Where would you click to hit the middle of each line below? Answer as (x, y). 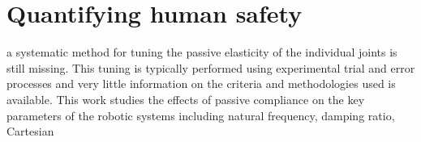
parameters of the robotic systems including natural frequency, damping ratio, (201, 115)
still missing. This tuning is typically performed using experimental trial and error (211, 67)
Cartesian (30, 131)
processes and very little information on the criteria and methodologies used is (201, 84)
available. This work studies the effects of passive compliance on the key (186, 99)
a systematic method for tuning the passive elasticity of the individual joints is (202, 52)
